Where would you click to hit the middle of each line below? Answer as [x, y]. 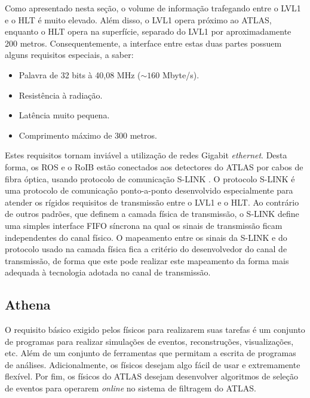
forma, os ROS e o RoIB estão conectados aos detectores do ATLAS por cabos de [154, 166]
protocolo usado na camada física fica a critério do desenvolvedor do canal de [146, 249]
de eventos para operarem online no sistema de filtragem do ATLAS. [131, 388]
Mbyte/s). [181, 74]
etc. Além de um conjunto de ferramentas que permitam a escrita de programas [151, 353]
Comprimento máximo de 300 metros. [88, 135]
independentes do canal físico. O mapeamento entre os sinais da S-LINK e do [146, 237]
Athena [28, 304]
